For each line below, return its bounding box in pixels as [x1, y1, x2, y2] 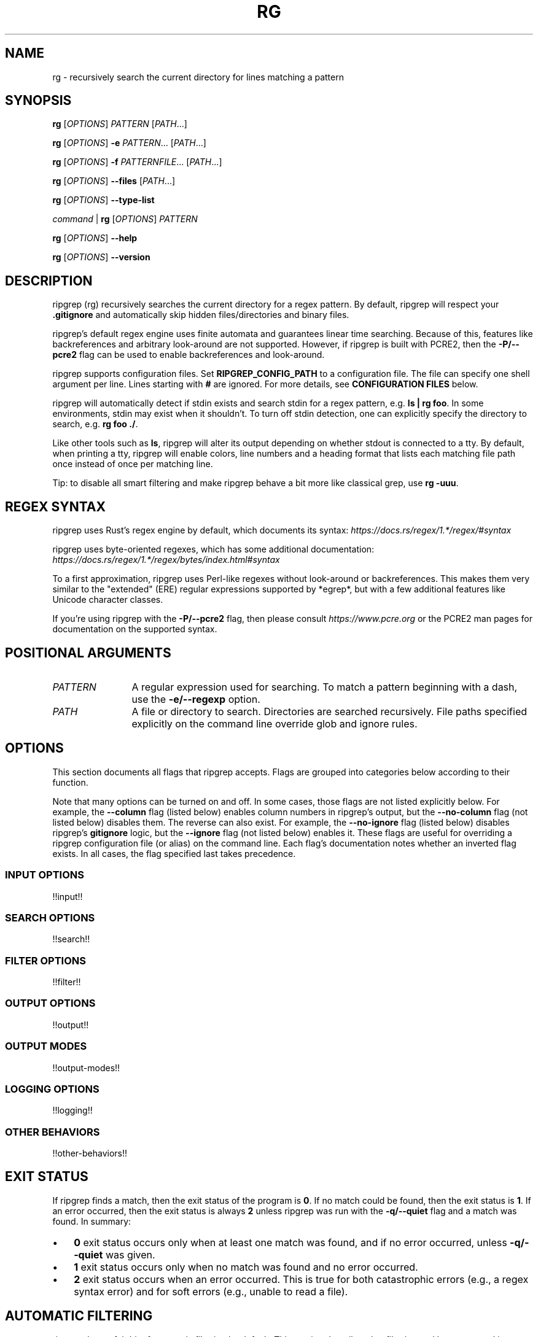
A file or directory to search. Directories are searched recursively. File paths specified [131, 705, 528, 718]
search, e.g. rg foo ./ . [52, 419, 138, 430]
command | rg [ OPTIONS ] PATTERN [52, 214, 198, 225]
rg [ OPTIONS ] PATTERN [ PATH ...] [52, 118, 187, 130]
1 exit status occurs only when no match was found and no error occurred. [74, 1260, 418, 1273]
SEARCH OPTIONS [5, 911, 95, 924]
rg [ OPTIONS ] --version [52, 252, 150, 263]
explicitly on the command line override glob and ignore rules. [131, 717, 418, 730]
